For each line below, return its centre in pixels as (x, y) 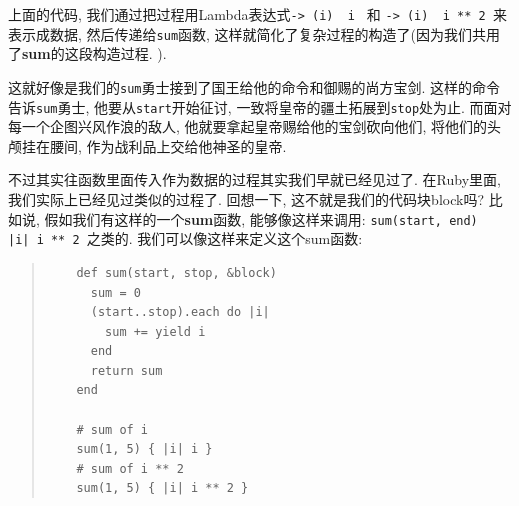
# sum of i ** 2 (130, 468)
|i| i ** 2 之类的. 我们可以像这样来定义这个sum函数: (185, 238)
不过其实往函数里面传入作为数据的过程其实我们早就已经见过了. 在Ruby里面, (254, 179)
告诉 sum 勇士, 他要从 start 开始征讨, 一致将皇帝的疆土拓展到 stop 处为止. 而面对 (260, 106)
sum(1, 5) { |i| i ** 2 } (162, 488)
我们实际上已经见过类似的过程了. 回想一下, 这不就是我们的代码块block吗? (246, 199)
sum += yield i (155, 331)
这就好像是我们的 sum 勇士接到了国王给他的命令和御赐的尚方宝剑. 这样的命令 (254, 86)
